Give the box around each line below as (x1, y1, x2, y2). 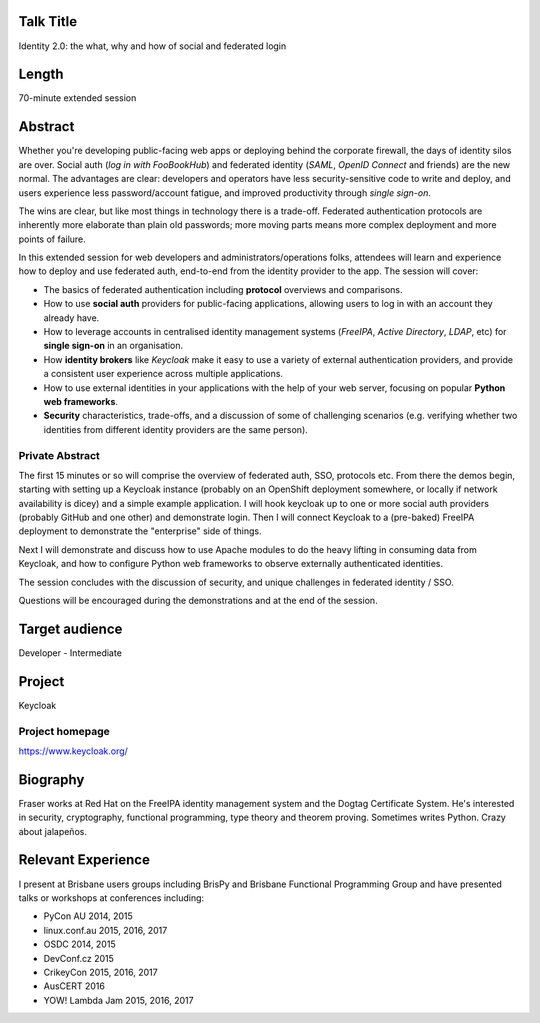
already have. (43, 311, 100, 324)
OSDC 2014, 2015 (43, 938, 116, 950)
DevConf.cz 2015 (43, 952, 115, 964)
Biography (18, 771, 85, 788)
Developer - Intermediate (18, 646, 122, 659)
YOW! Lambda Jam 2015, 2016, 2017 (43, 994, 194, 1006)
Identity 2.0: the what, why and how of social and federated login (18, 40, 287, 52)
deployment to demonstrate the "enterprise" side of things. (18, 525, 262, 537)
